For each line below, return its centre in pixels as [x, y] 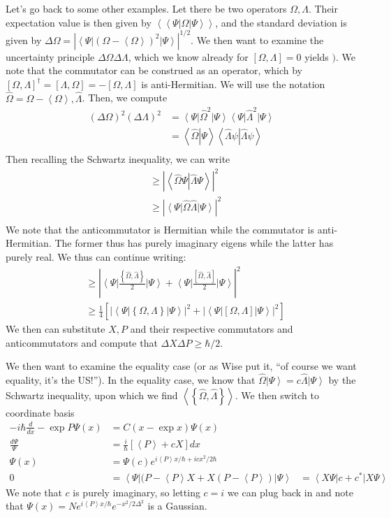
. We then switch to [277, 395]
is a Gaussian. [177, 506]
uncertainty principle [50, 56]
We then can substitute [56, 329]
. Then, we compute [125, 98]
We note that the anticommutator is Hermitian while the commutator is [160, 229]
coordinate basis [40, 412]
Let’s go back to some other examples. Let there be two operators [146, 8]
